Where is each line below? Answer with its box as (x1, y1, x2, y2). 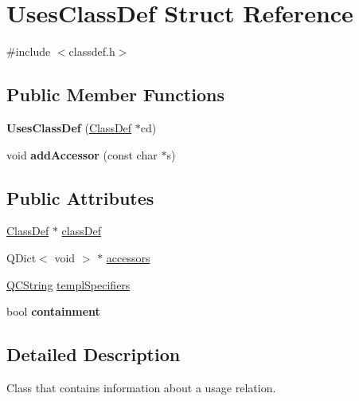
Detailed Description (6, 342, 181, 367)
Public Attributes (6, 185, 154, 210)
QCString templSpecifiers (6, 276, 131, 293)
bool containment (6, 303, 100, 320)
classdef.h (68, 43, 115, 60)
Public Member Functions (6, 82, 224, 107)
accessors (106, 249, 150, 265)
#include (6, 43, 51, 60)
